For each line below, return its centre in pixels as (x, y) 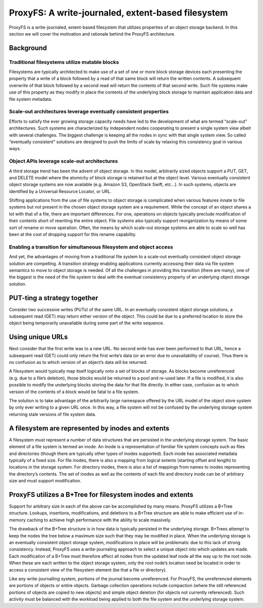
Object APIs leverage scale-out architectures (63, 161)
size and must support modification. (45, 481)
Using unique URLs (38, 337)
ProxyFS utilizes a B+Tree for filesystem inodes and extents (101, 494)
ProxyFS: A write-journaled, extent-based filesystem (119, 13)
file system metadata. (31, 99)
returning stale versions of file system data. (53, 414)
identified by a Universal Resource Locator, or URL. (60, 191)
